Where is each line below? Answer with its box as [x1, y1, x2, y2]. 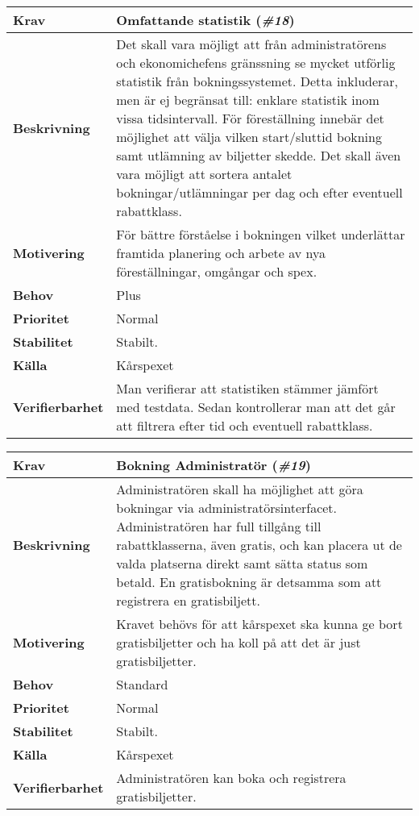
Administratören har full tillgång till [116, 517, 322, 535]
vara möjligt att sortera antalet [116, 164, 292, 183]
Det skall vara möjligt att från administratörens [116, 35, 387, 53]
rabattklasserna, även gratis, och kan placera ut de [116, 535, 402, 554]
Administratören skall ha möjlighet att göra [116, 480, 363, 498]
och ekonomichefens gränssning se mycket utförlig [116, 53, 396, 72]
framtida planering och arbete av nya [116, 244, 326, 262]
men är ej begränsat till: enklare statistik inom [116, 90, 380, 109]
